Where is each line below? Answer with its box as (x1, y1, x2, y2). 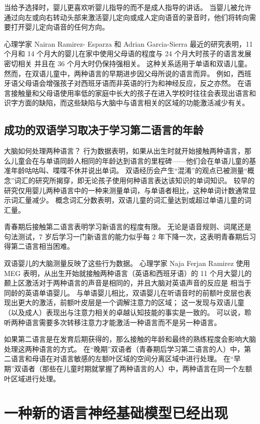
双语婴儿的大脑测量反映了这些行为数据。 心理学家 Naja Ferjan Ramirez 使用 (4, 258, 250, 268)
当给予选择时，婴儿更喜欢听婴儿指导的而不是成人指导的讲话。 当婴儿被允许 (4, 2, 251, 12)
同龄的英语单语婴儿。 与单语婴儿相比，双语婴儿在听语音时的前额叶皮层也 (4, 287, 244, 298)
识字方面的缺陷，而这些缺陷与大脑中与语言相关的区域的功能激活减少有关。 (4, 97, 249, 108)
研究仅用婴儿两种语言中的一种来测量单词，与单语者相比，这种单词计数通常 (4, 185, 249, 195)
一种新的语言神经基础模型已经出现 (4, 402, 228, 423)
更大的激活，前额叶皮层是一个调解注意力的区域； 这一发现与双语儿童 (17, 297, 244, 308)
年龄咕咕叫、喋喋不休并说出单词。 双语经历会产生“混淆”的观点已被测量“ (10, 165, 247, 176)
